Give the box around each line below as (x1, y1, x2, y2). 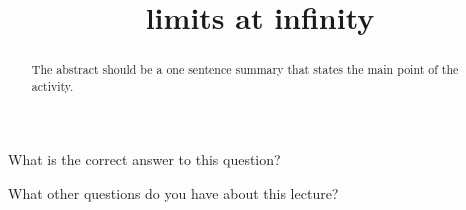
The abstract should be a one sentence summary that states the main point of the (31, 61, 459, 78)
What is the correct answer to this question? (8, 149, 281, 170)
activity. (31, 77, 74, 94)
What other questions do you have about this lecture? (8, 183, 339, 204)
